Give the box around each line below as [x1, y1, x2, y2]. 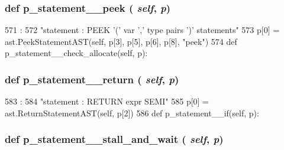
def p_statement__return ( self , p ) [5, 71, 179, 86]
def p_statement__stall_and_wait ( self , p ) [5, 132, 224, 146]
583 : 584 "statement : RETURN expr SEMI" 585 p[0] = [5, 95, 209, 107]
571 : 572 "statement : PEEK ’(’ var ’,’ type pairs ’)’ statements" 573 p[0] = [5, 24, 280, 36]
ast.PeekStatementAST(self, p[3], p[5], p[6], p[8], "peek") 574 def [5, 35, 237, 47]
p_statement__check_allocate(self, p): [5, 47, 148, 59]
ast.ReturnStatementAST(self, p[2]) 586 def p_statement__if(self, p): [5, 106, 259, 119]
